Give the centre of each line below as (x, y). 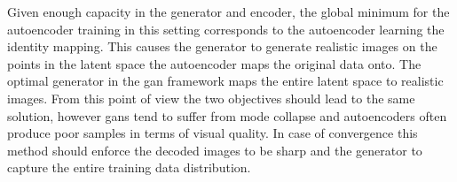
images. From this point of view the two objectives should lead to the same (211, 98)
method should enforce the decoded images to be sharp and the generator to (215, 150)
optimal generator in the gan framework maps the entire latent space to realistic (225, 81)
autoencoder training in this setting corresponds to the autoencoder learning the (226, 29)
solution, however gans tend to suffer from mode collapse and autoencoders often (227, 115)
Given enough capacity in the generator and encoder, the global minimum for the (228, 11)
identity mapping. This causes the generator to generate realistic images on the (222, 46)
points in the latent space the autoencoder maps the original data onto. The (214, 63)
